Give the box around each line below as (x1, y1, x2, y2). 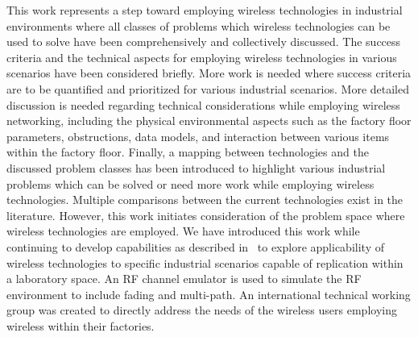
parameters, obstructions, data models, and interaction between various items (6, 127, 390, 144)
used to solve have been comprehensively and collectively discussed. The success (6, 33, 401, 50)
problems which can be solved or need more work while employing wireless (6, 175, 375, 192)
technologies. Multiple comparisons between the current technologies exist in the (6, 191, 404, 208)
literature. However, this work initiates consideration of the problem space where (6, 206, 405, 223)
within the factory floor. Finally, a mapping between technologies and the (6, 144, 369, 160)
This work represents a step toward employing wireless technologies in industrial (6, 2, 403, 18)
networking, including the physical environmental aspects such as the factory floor (6, 112, 412, 129)
